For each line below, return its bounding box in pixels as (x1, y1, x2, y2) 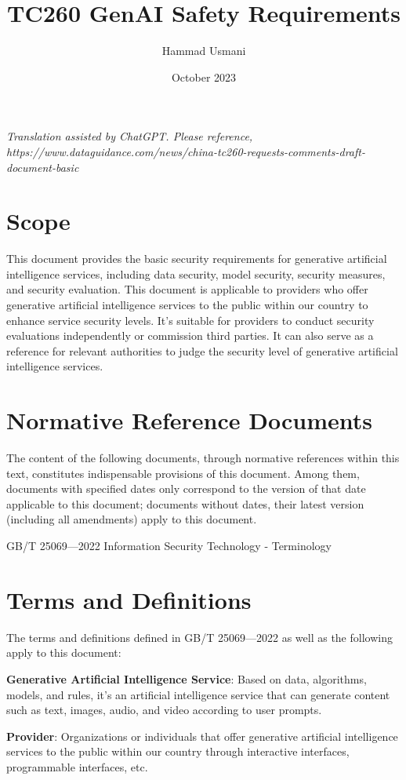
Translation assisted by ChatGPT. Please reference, (6, 128, 253, 144)
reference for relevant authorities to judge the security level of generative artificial (6, 342, 398, 359)
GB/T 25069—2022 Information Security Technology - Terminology (6, 538, 332, 554)
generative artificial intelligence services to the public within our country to (6, 297, 368, 312)
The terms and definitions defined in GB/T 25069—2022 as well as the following (6, 629, 393, 645)
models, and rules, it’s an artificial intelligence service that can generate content (6, 686, 390, 702)
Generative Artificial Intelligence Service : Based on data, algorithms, (6, 670, 367, 687)
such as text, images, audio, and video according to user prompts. (6, 702, 322, 718)
